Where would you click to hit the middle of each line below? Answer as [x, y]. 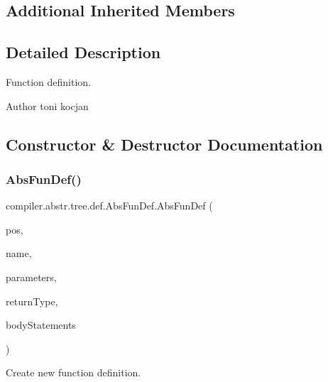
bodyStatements [41, 325]
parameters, [31, 277]
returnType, [32, 301]
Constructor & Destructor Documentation [164, 144]
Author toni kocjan [47, 105]
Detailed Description [83, 52]
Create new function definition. [73, 372]
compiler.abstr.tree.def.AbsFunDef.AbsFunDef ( [109, 206]
